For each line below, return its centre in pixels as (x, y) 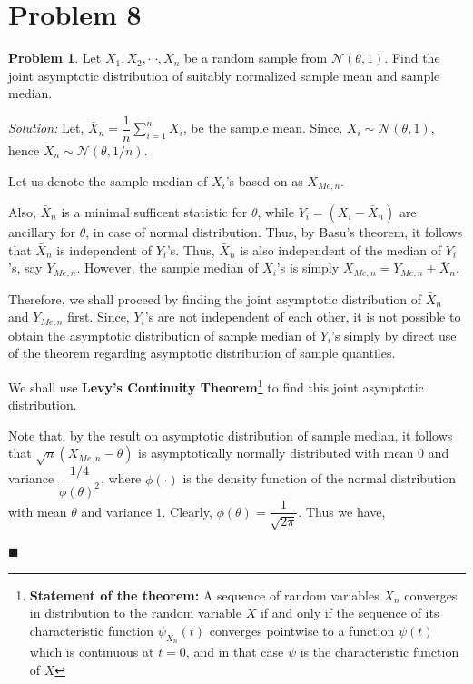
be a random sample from (256, 58)
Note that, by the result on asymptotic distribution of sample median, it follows (231, 435)
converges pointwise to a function (302, 630)
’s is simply (308, 268)
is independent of (104, 249)
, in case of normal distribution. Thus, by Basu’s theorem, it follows (274, 232)
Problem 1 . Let (55, 58)
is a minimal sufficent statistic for (154, 212)
